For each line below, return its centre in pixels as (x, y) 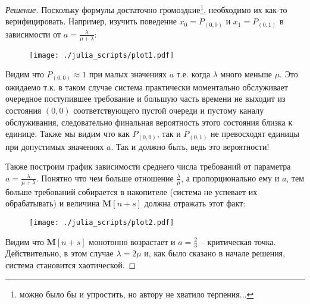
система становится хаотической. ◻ (71, 264)
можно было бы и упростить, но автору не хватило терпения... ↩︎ (137, 294)
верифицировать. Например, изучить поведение (91, 21)
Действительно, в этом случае (60, 253)
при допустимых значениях (55, 146)
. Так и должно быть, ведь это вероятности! (190, 146)
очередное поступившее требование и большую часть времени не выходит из (145, 98)
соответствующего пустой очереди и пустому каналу (169, 110)
